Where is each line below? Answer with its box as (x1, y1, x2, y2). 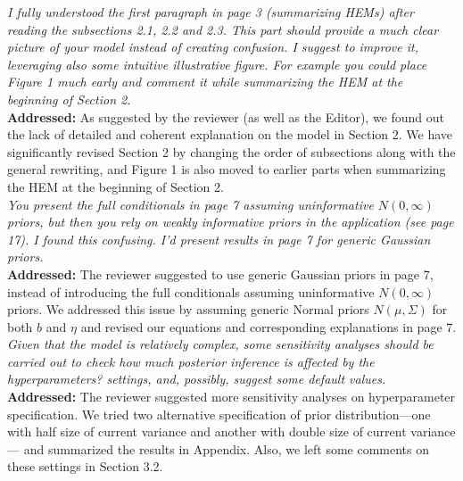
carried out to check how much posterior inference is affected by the (7, 352, 375, 370)
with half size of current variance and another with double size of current (7, 422, 407, 441)
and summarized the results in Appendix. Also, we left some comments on (23, 439, 429, 458)
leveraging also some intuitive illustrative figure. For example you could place (7, 54, 427, 73)
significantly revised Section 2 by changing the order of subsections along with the (7, 142, 456, 161)
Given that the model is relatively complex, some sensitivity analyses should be (7, 335, 434, 353)
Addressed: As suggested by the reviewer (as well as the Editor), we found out (7, 107, 445, 126)
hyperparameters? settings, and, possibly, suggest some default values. (7, 369, 386, 388)
